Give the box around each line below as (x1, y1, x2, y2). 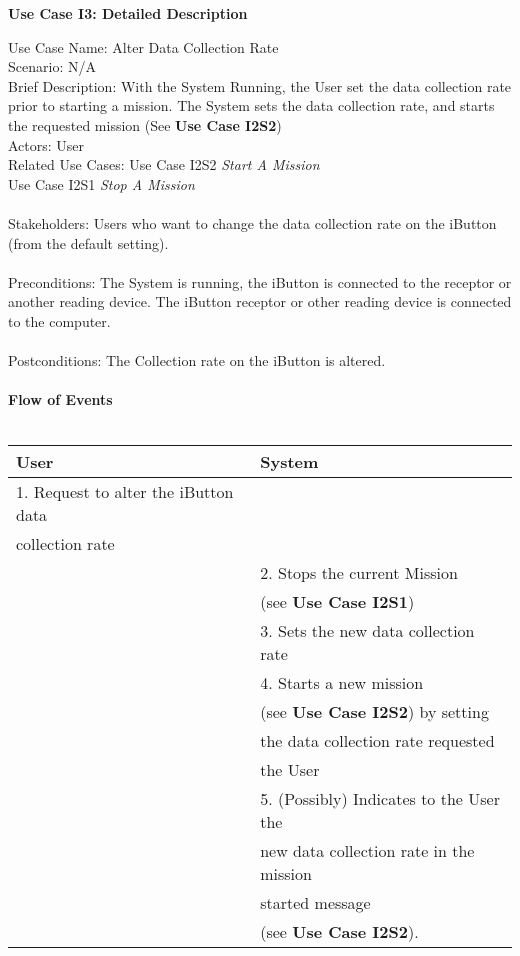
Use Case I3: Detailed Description (8, 3, 248, 23)
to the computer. (8, 310, 111, 331)
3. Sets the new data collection (260, 619, 475, 643)
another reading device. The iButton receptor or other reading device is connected (8, 291, 512, 312)
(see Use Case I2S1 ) (260, 590, 415, 614)
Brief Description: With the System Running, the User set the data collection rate (8, 75, 512, 96)
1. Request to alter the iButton (16, 480, 234, 504)
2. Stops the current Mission (260, 561, 458, 585)
